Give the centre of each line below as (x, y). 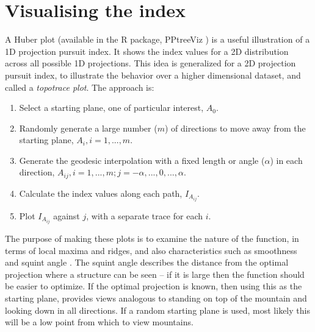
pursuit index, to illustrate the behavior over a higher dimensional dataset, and (153, 75)
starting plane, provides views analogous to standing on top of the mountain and (156, 298)
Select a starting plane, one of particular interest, (111, 108)
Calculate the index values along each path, (101, 193)
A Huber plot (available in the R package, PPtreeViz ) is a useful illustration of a (157, 39)
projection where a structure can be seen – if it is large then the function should (155, 274)
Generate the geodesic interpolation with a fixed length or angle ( (142, 160)
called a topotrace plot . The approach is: (80, 87)
